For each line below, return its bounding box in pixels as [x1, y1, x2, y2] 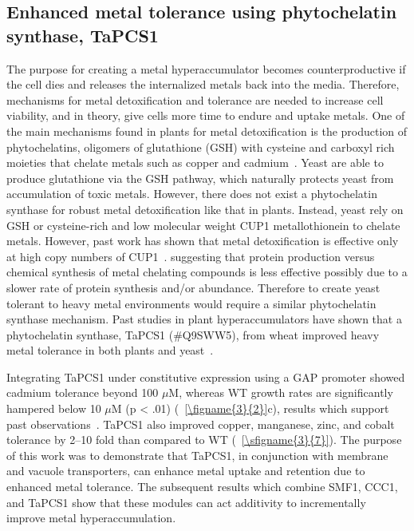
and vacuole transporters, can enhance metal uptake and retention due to [6, 462, 365, 479]
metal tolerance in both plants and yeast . [6, 342, 214, 359]
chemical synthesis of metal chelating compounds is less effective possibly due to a [6, 264, 408, 280]
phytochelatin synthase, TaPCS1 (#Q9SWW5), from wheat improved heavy [6, 326, 380, 343]
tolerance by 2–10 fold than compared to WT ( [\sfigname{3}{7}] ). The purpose [6, 431, 402, 448]
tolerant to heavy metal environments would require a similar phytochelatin [6, 295, 377, 311]
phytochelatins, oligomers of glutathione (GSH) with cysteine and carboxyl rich [6, 138, 395, 155]
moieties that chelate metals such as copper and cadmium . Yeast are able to [6, 154, 384, 171]
